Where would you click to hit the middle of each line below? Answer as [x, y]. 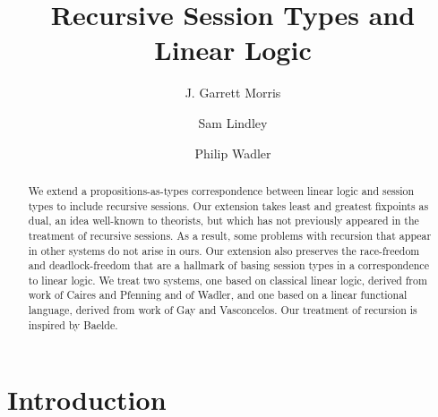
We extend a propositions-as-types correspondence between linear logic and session [221, 190]
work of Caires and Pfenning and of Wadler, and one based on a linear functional [218, 295]
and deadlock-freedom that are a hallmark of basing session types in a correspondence [228, 265]
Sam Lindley [233, 122]
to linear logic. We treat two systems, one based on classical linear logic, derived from [228, 280]
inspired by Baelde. [73, 324]
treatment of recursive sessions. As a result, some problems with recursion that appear [230, 235]
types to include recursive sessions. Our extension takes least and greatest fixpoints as [228, 205]
